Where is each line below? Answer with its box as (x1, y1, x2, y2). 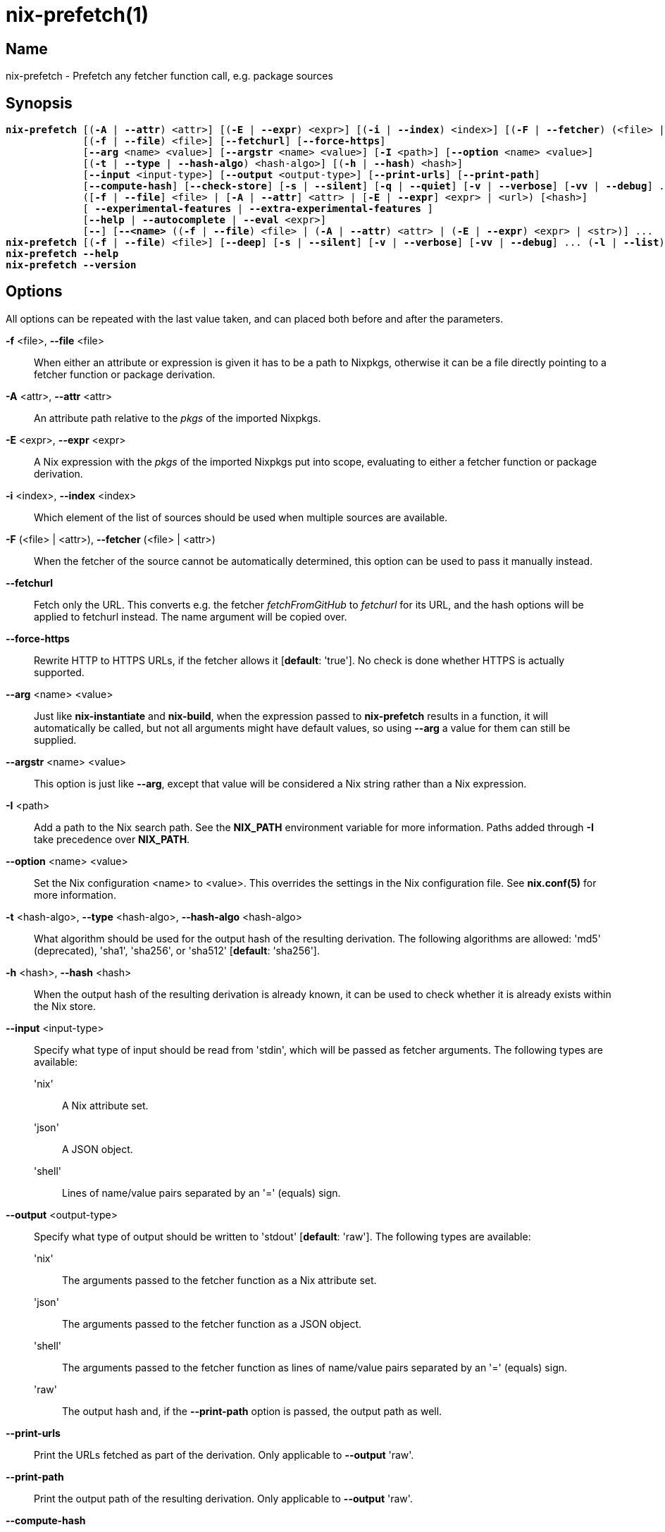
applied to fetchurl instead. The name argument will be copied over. (34, 610, 347, 623)
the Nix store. (34, 999, 96, 1012)
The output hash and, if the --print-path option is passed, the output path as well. (62, 1405, 442, 1417)
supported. (34, 666, 85, 678)
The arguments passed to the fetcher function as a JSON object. (62, 1317, 362, 1330)
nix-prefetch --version (6, 259, 137, 271)
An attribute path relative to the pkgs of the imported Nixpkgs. (34, 411, 321, 424)
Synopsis (6, 94, 73, 112)
